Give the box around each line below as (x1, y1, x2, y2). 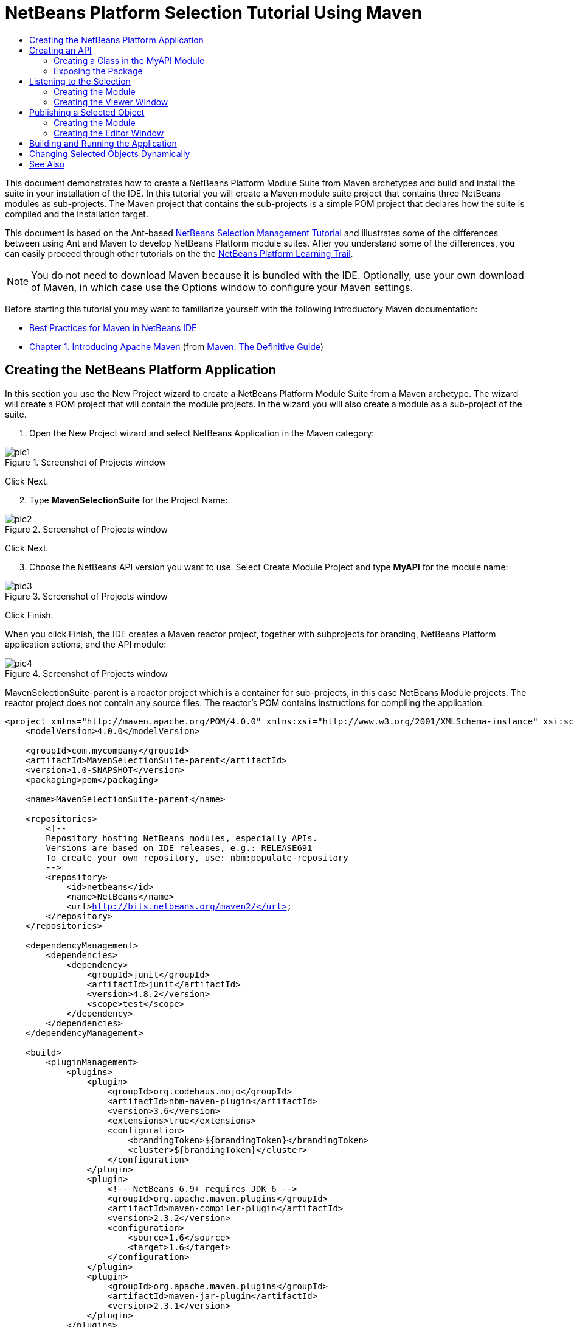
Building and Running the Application (29, 138, 177, 149)
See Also (29, 158, 65, 169)
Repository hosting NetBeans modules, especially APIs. (46, 833, 318, 843)
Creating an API (29, 44, 92, 55)
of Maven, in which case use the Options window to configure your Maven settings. (31, 281, 413, 293)
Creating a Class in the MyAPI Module (54, 55, 205, 66)
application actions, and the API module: (5, 639, 167, 649)
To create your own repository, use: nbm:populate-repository (46, 852, 348, 863)
